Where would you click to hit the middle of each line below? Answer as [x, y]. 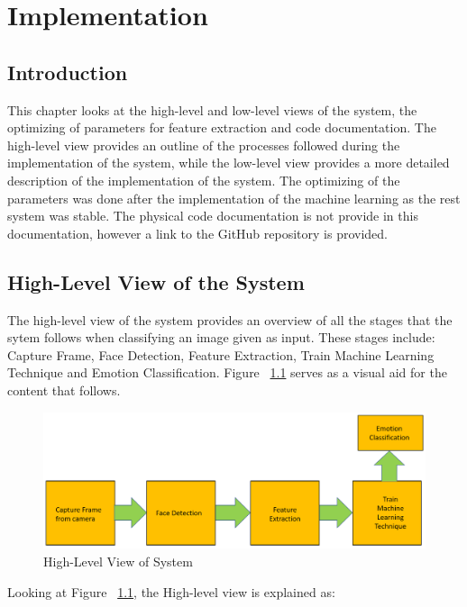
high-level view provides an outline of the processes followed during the [204, 145]
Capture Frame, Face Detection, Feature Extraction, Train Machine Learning [221, 354]
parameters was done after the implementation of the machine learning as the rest [234, 198]
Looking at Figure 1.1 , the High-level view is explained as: [171, 591]
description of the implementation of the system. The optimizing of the [204, 180]
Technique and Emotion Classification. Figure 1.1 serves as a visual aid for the [227, 372]
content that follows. [64, 390]
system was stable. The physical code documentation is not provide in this [213, 216]
